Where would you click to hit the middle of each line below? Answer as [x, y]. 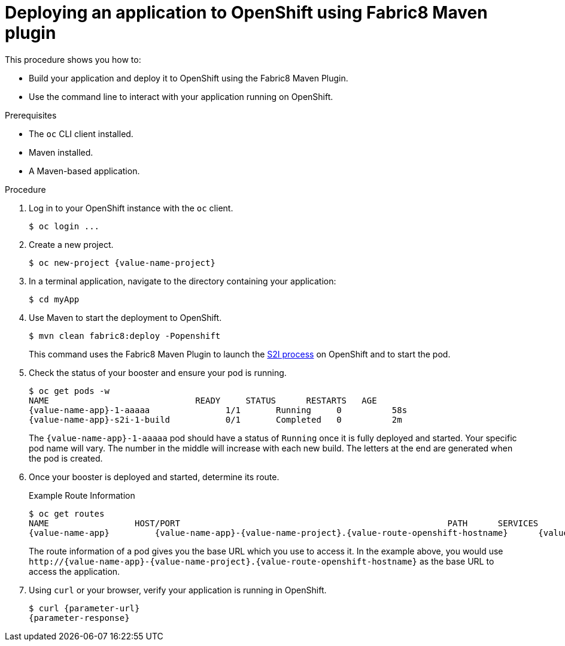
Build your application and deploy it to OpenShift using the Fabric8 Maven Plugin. [189, 78]
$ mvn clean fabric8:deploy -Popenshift [125, 336]
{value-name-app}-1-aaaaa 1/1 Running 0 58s [218, 410]
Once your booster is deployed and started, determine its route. [154, 477]
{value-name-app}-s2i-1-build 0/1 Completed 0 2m [215, 419]
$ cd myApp [54, 299]
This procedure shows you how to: [73, 59]
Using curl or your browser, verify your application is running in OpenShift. [178, 590]
